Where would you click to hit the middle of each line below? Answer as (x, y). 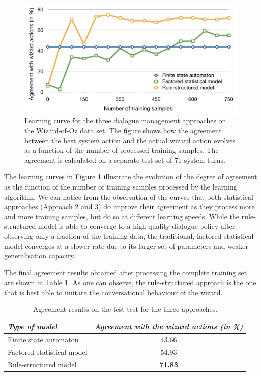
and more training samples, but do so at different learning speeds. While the (122, 216)
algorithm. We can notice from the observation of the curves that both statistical (129, 196)
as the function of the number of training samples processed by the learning (121, 186)
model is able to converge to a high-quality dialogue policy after (137, 226)
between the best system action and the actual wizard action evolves (130, 140)
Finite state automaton (43, 339)
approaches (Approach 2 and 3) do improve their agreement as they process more (129, 206)
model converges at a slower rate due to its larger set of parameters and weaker (126, 246)
